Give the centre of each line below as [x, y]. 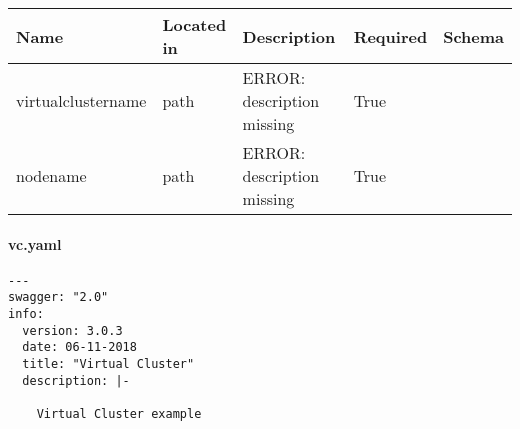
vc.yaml [35, 243]
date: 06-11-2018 [79, 347]
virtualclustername [81, 100]
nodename [51, 175]
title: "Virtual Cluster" [108, 364]
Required [390, 36]
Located [194, 24]
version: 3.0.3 [72, 330]
